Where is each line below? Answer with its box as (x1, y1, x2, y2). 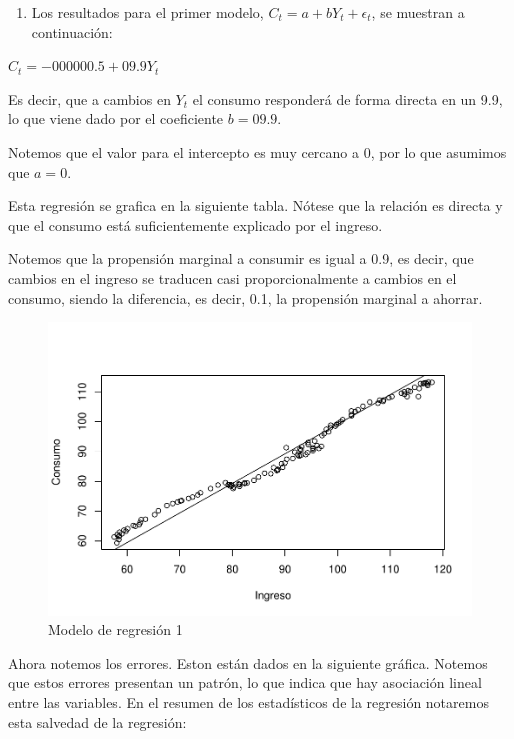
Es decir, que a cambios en (8, 88, 171, 109)
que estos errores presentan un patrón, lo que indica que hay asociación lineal (8, 672, 482, 693)
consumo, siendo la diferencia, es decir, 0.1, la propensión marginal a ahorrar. (8, 287, 483, 308)
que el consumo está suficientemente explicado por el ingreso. (8, 214, 383, 235)
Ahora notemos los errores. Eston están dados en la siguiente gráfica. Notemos (8, 652, 488, 673)
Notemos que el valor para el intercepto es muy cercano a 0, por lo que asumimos (8, 141, 507, 162)
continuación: (31, 21, 113, 42)
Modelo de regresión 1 (48, 619, 183, 640)
